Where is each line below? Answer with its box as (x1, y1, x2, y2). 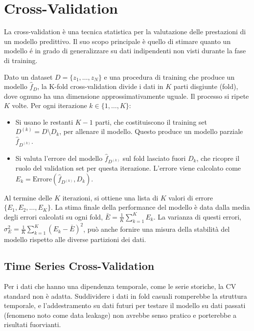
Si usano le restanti (15, 116, 73, 127)
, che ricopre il (196, 153, 240, 163)
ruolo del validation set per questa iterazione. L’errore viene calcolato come (15, 163, 241, 173)
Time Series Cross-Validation (4, 258, 155, 273)
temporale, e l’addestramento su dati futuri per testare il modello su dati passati (4, 300, 246, 310)
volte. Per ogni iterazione (12, 100, 87, 110)
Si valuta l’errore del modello (15, 153, 103, 163)
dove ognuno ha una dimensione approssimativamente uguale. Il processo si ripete (4, 90, 249, 101)
